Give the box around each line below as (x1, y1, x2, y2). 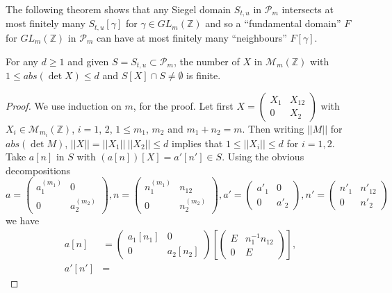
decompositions (6, 162, 71, 177)
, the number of (173, 53, 240, 68)
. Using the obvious (222, 149, 304, 164)
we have (6, 213, 40, 228)
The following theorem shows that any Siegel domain (6, 2, 231, 16)
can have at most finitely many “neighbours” (96, 30, 287, 44)
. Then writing (242, 121, 304, 135)
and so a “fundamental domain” (205, 16, 341, 31)
